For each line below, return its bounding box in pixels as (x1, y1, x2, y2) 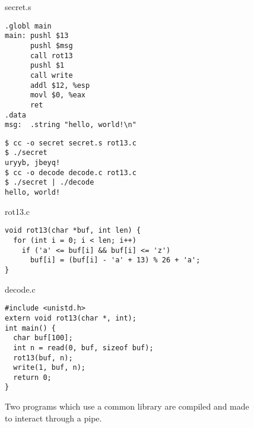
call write (30, 71, 73, 80)
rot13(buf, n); (13, 353, 73, 362)
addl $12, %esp (30, 81, 90, 90)
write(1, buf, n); (13, 363, 86, 372)
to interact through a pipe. (5, 411, 102, 424)
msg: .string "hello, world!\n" (5, 121, 136, 129)
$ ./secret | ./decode (5, 178, 94, 187)
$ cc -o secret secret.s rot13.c (5, 138, 136, 147)
